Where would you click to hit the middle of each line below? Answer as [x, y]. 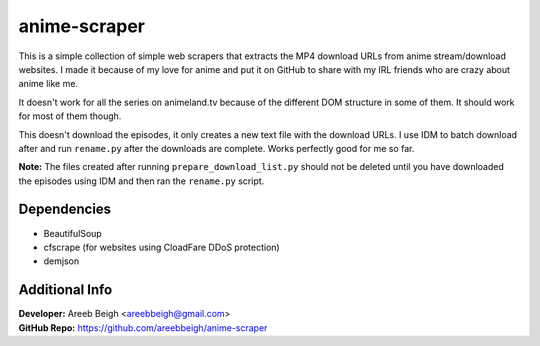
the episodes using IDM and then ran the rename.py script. [141, 181]
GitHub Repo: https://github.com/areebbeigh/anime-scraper [143, 327]
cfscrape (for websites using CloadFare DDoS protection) [161, 247]
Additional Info [65, 290]
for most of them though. [70, 116]
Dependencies [65, 209]
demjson [61, 261]
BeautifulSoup [72, 233]
